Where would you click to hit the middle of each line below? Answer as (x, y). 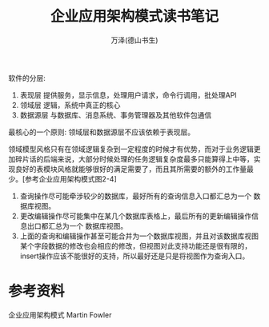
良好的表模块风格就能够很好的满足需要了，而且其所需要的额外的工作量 (130, 169)
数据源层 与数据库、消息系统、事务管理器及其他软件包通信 (116, 115)
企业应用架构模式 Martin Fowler (60, 315)
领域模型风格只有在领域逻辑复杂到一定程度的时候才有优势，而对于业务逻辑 (131, 149)
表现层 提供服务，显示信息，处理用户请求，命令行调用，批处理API (128, 95)
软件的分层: (27, 78)
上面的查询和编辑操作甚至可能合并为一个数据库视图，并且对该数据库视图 (139, 236)
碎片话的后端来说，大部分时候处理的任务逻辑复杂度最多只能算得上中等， (134, 159)
